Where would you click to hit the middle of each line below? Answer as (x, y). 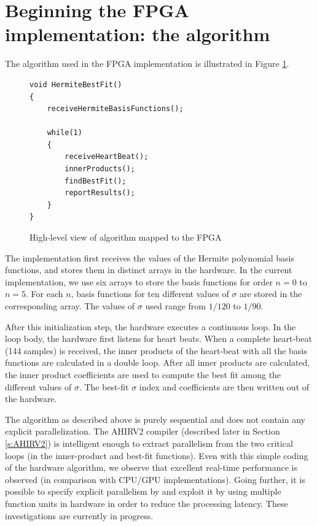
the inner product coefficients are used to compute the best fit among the (143, 374)
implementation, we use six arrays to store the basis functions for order (139, 281)
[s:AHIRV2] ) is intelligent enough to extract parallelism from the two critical (149, 443)
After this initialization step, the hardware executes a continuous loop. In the (151, 326)
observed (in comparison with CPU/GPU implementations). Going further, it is (155, 479)
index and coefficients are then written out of (224, 386)
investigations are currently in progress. (79, 515)
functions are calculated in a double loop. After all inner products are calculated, (158, 362)
